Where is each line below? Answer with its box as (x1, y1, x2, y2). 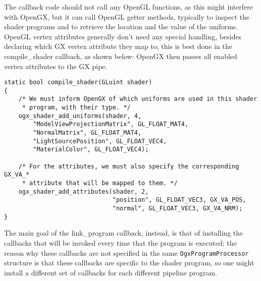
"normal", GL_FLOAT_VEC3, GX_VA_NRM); (112, 205, 243, 212)
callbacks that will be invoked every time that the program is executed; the (4, 237, 237, 248)
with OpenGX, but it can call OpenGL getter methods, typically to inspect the (4, 11, 249, 22)
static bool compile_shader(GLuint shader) (4, 79, 152, 86)
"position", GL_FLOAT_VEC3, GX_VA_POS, (112, 196, 246, 204)
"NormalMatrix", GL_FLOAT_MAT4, (33, 129, 142, 137)
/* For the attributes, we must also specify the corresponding (18, 162, 239, 170)
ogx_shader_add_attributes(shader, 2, (18, 188, 149, 195)
